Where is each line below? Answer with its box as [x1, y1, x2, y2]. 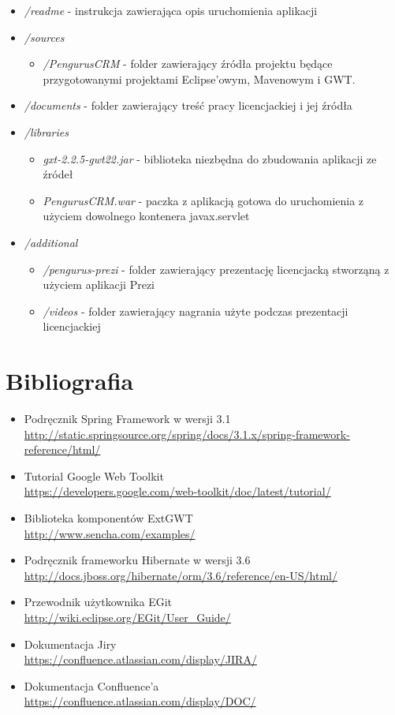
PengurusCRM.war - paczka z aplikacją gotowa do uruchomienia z [43, 192, 364, 208]
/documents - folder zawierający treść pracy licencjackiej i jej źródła [24, 97, 352, 114]
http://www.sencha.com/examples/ [24, 525, 196, 541]
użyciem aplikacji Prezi [43, 276, 155, 293]
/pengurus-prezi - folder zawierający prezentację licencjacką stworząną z [43, 260, 389, 277]
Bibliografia [6, 365, 134, 397]
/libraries [24, 123, 69, 140]
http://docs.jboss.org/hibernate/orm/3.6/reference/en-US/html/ [24, 567, 337, 583]
